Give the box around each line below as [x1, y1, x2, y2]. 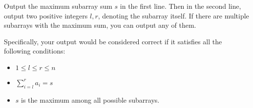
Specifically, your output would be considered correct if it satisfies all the [4, 36, 222, 46]
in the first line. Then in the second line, [120, 1, 241, 11]
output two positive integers [4, 10, 88, 20]
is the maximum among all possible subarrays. [21, 94, 160, 105]
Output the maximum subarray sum [4, 1, 112, 11]
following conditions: [4, 46, 65, 56]
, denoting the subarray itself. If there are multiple [98, 10, 249, 20]
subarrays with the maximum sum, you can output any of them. [4, 20, 196, 30]
